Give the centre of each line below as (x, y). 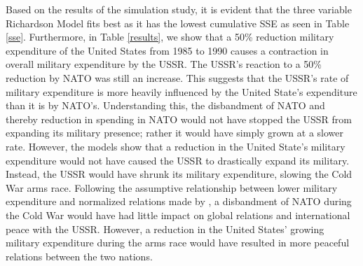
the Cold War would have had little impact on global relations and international (178, 215)
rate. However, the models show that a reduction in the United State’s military (176, 146)
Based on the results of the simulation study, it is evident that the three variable (179, 9)
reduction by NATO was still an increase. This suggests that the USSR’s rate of (177, 77)
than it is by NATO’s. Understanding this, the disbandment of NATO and (165, 105)
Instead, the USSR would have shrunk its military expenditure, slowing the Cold (179, 174)
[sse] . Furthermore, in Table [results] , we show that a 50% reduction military (170, 37)
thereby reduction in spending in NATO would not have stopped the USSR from (179, 119)
